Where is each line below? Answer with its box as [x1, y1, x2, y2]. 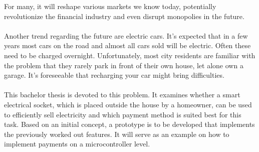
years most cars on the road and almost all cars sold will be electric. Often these [4, 40, 251, 51]
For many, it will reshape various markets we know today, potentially [4, 1, 216, 11]
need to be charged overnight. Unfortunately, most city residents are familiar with [4, 50, 255, 60]
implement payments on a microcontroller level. [4, 138, 150, 149]
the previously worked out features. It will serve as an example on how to [4, 128, 229, 139]
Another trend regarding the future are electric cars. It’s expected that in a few [4, 30, 248, 41]
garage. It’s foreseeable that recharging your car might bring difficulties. [4, 70, 224, 80]
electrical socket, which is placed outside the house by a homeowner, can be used [4, 99, 252, 109]
